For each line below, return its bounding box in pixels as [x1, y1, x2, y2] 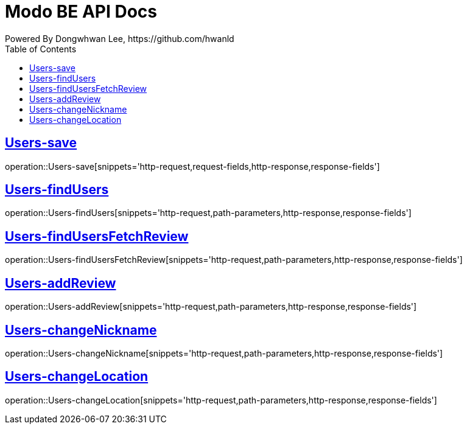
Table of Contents [5, 43, 77, 54]
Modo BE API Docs [5, 1, 157, 22]
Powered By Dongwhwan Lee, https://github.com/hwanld [5, 33, 234, 44]
